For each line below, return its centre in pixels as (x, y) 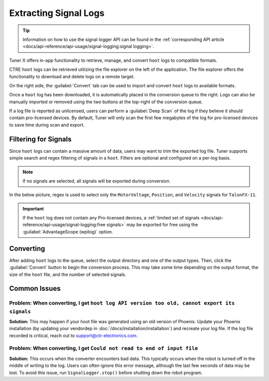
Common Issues (35, 288)
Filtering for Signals (40, 139)
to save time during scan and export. (47, 125)
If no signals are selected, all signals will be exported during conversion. (97, 181)
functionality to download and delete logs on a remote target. (72, 76)
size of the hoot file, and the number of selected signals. (68, 274)
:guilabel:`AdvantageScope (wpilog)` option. (68, 231)
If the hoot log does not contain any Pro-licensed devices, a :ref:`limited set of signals (111, 218)
